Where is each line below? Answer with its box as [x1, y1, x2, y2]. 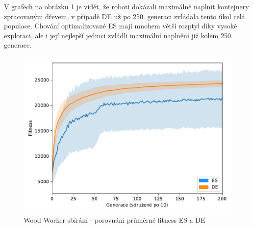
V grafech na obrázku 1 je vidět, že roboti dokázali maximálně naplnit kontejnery [4, 1, 249, 11]
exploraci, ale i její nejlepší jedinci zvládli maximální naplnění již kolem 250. [4, 30, 233, 40]
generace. [4, 40, 32, 50]
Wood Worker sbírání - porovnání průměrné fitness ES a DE [24, 214, 205, 225]
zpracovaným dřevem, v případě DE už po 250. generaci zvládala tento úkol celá [4, 11, 245, 21]
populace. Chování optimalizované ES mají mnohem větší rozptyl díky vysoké [4, 21, 237, 31]
